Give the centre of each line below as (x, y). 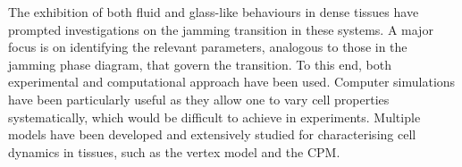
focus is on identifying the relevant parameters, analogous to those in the (208, 47)
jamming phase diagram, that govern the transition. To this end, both (200, 64)
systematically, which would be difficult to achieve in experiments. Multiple (214, 117)
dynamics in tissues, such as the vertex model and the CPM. (174, 151)
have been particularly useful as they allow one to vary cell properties (199, 99)
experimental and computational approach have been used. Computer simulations (232, 82)
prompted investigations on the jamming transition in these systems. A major (221, 29)
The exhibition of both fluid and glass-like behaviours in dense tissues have (214, 12)
